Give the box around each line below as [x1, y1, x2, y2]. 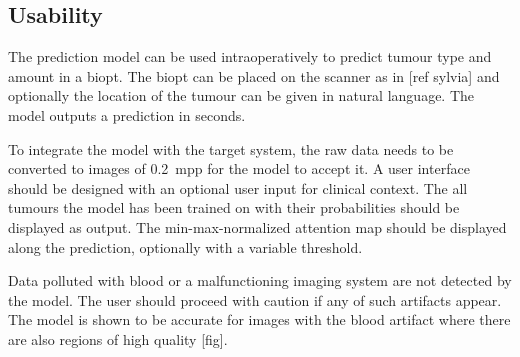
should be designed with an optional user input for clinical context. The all [8, 177, 468, 198]
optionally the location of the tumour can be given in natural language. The [8, 85, 475, 106]
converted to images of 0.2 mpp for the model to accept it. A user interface [8, 158, 470, 179]
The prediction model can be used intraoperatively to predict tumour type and [8, 46, 492, 67]
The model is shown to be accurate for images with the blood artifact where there [8, 309, 511, 330]
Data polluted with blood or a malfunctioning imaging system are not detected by [8, 270, 512, 291]
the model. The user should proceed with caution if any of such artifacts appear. [8, 289, 502, 310]
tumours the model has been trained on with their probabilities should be [8, 197, 460, 218]
